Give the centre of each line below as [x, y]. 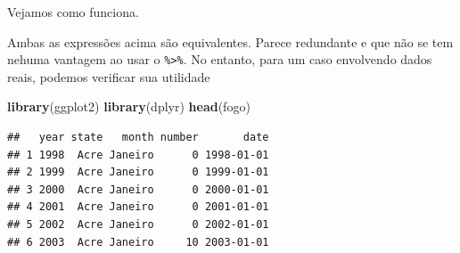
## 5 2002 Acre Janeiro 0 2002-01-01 [138, 224]
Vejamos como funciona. [73, 12]
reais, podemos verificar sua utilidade [109, 76]
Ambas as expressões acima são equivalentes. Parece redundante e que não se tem [230, 41]
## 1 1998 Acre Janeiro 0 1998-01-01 [138, 155]
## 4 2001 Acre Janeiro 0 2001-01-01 [138, 207]
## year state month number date [138, 138]
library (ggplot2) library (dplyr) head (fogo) [129, 106]
